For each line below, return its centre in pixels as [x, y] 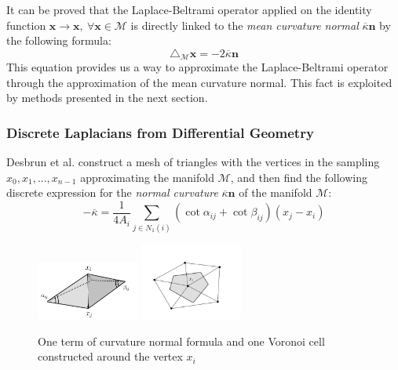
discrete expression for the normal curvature [112, 192]
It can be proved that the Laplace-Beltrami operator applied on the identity [189, 9]
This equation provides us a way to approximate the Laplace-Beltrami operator [197, 67]
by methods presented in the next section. [107, 98]
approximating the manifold [147, 177]
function [26, 25]
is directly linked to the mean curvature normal [245, 25]
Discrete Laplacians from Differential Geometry [160, 132]
